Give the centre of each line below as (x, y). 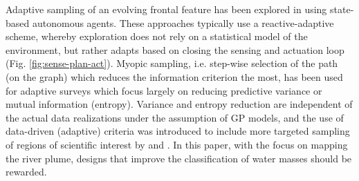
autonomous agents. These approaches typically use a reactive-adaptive (183, 22)
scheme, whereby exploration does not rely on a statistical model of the (157, 36)
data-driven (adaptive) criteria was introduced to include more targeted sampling (178, 131)
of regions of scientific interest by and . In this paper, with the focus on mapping (177, 144)
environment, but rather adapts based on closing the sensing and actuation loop (175, 49)
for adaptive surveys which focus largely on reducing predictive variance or (164, 90)
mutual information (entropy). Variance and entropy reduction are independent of (179, 104)
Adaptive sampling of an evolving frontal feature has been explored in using (166, 9)
